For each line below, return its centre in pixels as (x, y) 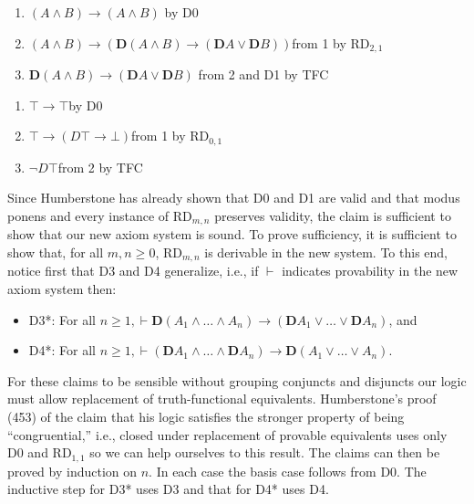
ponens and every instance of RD (100, 215)
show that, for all (56, 252)
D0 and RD (40, 452)
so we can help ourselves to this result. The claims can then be (265, 452)
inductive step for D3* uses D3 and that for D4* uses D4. (168, 489)
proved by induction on (72, 471)
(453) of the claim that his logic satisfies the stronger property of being (206, 416)
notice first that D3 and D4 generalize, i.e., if (133, 271)
